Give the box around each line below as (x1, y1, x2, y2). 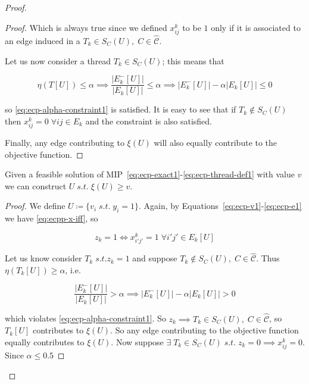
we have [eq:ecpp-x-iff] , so (5, 212, 98, 224)
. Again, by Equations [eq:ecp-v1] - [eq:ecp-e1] (139, 199, 302, 212)
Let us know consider (5, 252, 82, 264)
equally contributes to (5, 335, 85, 348)
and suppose (132, 252, 177, 264)
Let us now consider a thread (5, 54, 111, 67)
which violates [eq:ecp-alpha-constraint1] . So (5, 312, 166, 324)
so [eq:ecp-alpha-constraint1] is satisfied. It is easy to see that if (5, 103, 236, 115)
